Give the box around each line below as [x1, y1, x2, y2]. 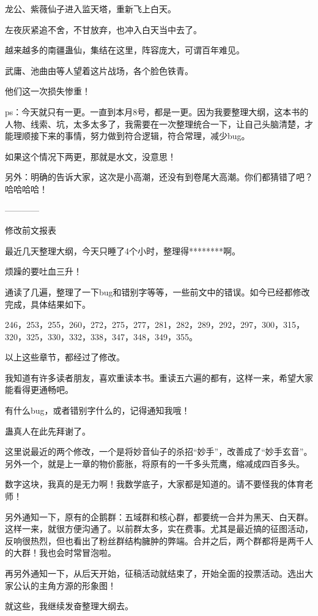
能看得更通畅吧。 [5, 383, 73, 396]
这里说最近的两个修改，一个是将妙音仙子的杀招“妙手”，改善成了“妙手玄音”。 [5, 445, 312, 458]
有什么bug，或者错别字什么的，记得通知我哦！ [5, 404, 190, 417]
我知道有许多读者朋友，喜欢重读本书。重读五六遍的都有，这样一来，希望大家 [5, 371, 313, 384]
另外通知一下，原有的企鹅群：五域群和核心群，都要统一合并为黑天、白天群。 [5, 510, 313, 523]
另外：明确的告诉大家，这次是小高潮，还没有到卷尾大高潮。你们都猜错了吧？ [5, 170, 313, 183]
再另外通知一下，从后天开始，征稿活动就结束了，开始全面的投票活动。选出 [5, 567, 305, 579]
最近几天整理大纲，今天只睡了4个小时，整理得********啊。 [5, 244, 240, 257]
